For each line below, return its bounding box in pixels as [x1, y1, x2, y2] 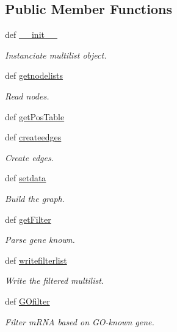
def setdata [5, 171, 46, 184]
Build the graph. [5, 192, 65, 204]
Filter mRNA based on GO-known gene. [5, 315, 154, 328]
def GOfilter [5, 294, 50, 307]
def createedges [5, 131, 62, 143]
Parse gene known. [5, 233, 75, 246]
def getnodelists [5, 69, 63, 82]
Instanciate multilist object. [5, 48, 107, 61]
